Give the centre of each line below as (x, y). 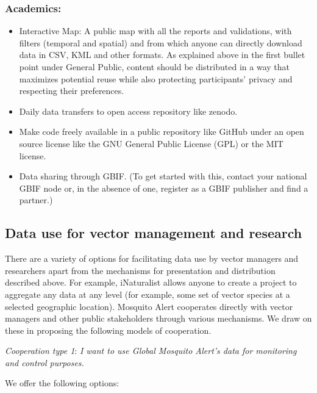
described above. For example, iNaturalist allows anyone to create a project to (151, 282)
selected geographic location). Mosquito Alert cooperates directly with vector (149, 306)
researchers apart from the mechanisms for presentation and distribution (140, 270)
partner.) (36, 200)
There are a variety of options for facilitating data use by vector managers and (152, 258)
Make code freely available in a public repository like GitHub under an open (162, 132)
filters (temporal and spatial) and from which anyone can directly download (161, 42)
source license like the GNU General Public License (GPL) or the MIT (151, 143)
